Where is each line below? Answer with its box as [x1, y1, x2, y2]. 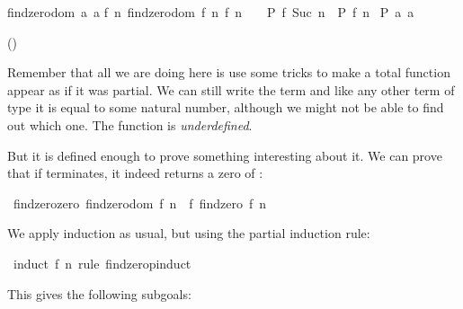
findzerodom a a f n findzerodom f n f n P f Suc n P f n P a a [7, 3, 414, 21]
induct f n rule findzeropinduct [13, 253, 191, 272]
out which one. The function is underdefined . [7, 115, 253, 134]
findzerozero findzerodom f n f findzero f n [13, 193, 266, 212]
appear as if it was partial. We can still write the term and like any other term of [7, 80, 455, 99]
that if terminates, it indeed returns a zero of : [7, 163, 263, 182]
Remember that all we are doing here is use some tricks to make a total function [7, 63, 450, 82]
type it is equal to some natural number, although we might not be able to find [7, 98, 444, 117]
